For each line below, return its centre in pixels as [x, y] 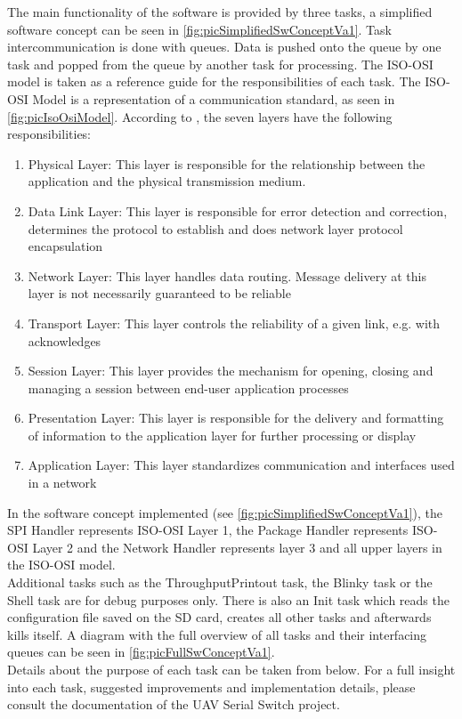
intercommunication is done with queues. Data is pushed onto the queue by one [224, 47]
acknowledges [65, 340]
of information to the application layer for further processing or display [222, 435]
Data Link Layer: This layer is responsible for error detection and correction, [238, 210]
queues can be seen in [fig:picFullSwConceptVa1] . [141, 652]
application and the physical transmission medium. [167, 181]
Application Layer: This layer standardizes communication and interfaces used [241, 465]
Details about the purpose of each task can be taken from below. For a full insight [231, 669]
